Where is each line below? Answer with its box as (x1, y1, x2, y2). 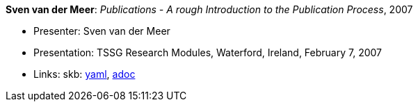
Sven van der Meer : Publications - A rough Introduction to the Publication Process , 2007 (6, 3, 413, 15)
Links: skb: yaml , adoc (33, 68, 136, 80)
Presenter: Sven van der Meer (33, 25, 170, 37)
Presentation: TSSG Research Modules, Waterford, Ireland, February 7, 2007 (33, 47, 382, 58)
